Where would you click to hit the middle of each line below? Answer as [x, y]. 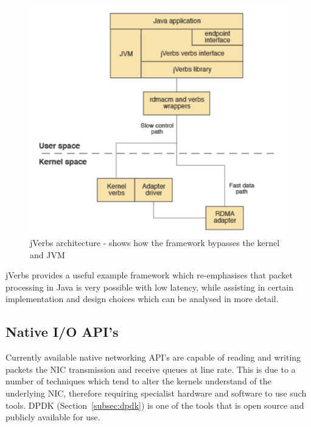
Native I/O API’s [62, 332]
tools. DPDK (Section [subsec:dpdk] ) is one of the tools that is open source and [155, 405]
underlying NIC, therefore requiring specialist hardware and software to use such [156, 393]
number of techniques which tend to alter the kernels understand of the [138, 381]
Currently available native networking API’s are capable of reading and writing [153, 357]
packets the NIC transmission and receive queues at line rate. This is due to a [151, 369]
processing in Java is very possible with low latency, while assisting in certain [150, 287]
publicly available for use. [53, 417]
